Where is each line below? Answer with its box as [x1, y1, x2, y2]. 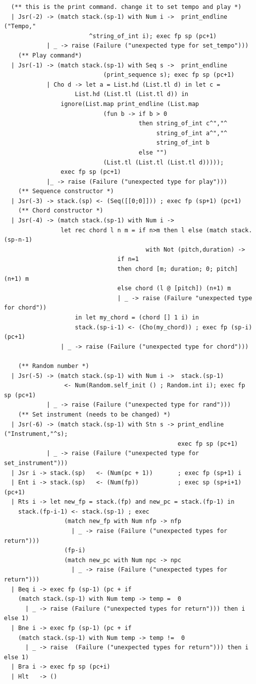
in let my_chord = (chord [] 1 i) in [75, 314, 199, 321]
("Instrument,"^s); [4, 430, 68, 438]
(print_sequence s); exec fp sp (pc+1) [103, 71, 235, 79]
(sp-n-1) [4, 236, 33, 244]
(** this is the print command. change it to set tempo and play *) [11, 3, 242, 10]
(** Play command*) [18, 52, 82, 59]
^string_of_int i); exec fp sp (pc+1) [89, 32, 217, 40]
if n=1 [117, 256, 139, 263]
